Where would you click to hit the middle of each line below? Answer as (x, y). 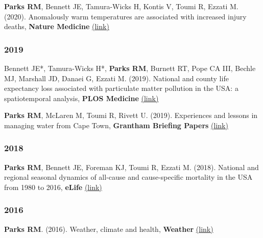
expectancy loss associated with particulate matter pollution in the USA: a (121, 88)
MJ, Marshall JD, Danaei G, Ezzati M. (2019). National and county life (116, 78)
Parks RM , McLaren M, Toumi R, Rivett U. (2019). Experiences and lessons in (131, 115)
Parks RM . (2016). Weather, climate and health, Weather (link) (109, 229)
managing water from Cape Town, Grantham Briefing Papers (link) (116, 125)
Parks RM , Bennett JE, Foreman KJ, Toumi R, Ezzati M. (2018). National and (131, 167)
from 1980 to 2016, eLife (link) (53, 187)
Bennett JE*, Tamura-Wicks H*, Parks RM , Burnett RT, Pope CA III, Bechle (130, 68)
